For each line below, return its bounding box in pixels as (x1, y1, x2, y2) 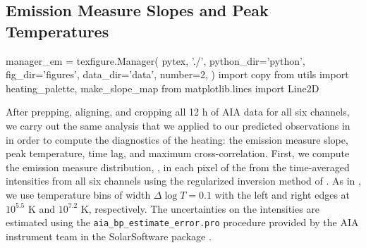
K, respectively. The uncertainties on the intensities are (80, 201, 320, 216)
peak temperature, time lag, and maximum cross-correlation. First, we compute (6, 146, 350, 161)
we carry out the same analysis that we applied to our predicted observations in (6, 118, 350, 132)
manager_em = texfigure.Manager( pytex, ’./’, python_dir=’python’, (6, 53, 305, 68)
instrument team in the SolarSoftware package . (6, 228, 212, 243)
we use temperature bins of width (6, 187, 151, 201)
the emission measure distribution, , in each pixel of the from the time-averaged (6, 159, 350, 174)
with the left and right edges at (214, 187, 350, 201)
